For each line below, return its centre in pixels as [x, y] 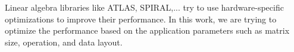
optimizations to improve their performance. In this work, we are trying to [141, 19]
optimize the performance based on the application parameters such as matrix [147, 30]
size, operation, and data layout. [64, 42]
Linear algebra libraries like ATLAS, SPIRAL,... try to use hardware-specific [144, 7]
